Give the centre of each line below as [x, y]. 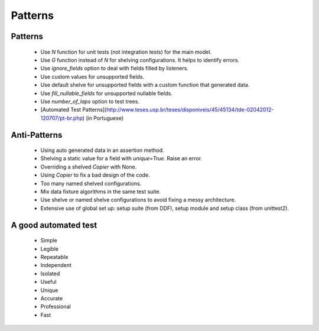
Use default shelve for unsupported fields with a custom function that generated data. [145, 85]
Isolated [50, 273]
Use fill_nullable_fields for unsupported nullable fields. [106, 93]
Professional [56, 307]
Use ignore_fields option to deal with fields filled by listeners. [115, 69]
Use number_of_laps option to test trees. [90, 101]
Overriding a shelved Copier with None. [89, 167]
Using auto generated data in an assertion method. [102, 150]
